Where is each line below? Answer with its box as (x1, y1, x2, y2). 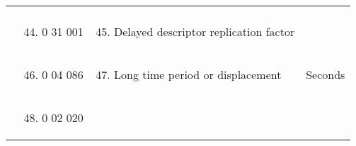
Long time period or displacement (114, 66, 282, 83)
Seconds (306, 66, 345, 83)
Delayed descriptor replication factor (114, 23, 295, 39)
